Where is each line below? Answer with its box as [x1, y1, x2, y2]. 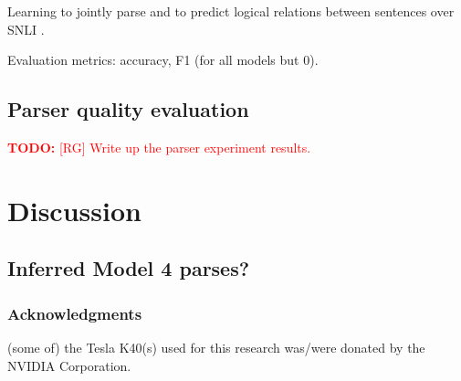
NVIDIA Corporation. [7, 355, 131, 375]
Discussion [7, 191, 141, 228]
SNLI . [7, 19, 45, 38]
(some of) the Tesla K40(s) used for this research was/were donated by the [7, 337, 425, 356]
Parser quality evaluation [7, 95, 249, 123]
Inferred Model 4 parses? [7, 254, 250, 282]
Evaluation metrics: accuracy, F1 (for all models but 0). [7, 50, 319, 69]
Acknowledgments [7, 302, 142, 324]
